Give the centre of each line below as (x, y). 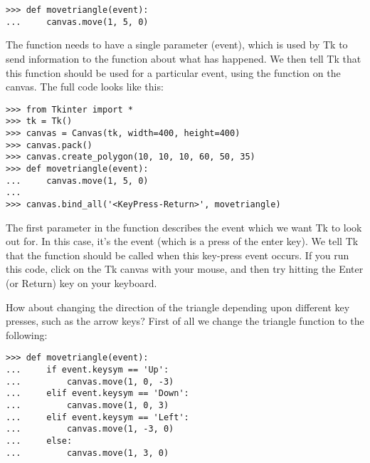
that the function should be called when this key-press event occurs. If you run (178, 255)
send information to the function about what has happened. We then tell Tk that (184, 58)
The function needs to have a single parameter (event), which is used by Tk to (177, 45)
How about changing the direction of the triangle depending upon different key (178, 307)
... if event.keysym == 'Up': (88, 370)
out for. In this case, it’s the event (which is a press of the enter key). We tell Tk (182, 241)
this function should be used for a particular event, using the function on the (173, 72)
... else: (39, 441)
